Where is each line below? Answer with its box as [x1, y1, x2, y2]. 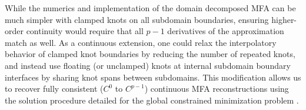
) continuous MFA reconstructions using [144, 82, 289, 95]
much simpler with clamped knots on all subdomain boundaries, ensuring [5, 13, 269, 25]
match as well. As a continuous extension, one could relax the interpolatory [5, 36, 277, 48]
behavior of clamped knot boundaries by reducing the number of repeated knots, [5, 48, 295, 60]
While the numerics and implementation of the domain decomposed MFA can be [5, 2, 296, 14]
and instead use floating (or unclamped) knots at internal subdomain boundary [5, 59, 291, 71]
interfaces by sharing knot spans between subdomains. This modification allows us [5, 71, 301, 83]
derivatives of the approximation [167, 25, 284, 37]
